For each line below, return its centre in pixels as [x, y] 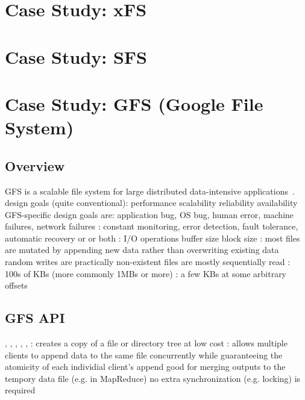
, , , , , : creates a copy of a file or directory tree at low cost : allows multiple [146, 343]
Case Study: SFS [76, 56]
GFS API [35, 318]
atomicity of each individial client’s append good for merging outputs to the [145, 367]
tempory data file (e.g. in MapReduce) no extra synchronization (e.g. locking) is [153, 378]
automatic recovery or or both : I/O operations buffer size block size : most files [152, 238]
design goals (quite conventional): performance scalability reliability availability [151, 203]
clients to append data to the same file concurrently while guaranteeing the [144, 355]
